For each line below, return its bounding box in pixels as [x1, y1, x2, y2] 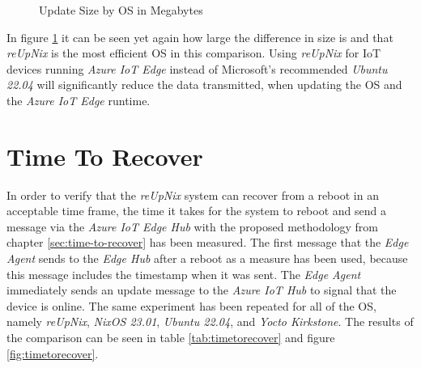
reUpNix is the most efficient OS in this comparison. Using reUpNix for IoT [6, 44, 381, 61]
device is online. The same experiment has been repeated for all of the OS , [6, 297, 376, 314]
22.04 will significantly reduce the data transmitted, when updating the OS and [6, 76, 402, 93]
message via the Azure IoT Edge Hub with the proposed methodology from [6, 218, 378, 235]
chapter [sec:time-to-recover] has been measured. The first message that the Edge [6, 234, 409, 251]
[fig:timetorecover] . [6, 345, 99, 362]
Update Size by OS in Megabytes [39, 2, 203, 18]
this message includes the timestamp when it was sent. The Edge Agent [6, 265, 361, 282]
